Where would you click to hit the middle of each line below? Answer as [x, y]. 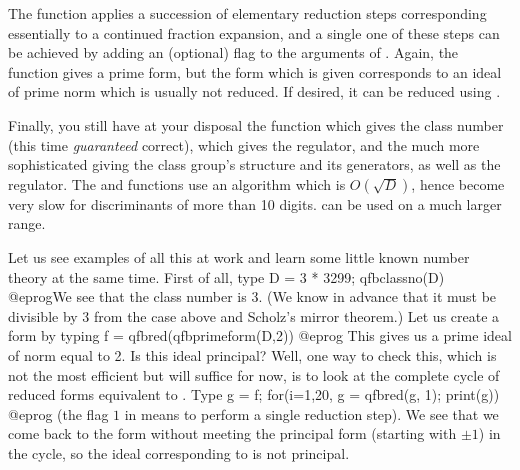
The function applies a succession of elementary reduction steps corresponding [247, 13]
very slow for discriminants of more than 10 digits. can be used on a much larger [255, 203]
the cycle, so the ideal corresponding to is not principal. [179, 452]
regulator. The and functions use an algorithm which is [177, 183]
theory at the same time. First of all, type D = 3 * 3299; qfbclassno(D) [226, 276]
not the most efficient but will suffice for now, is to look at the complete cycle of [254, 374]
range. [27, 223]
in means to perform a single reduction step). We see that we [311, 413]
